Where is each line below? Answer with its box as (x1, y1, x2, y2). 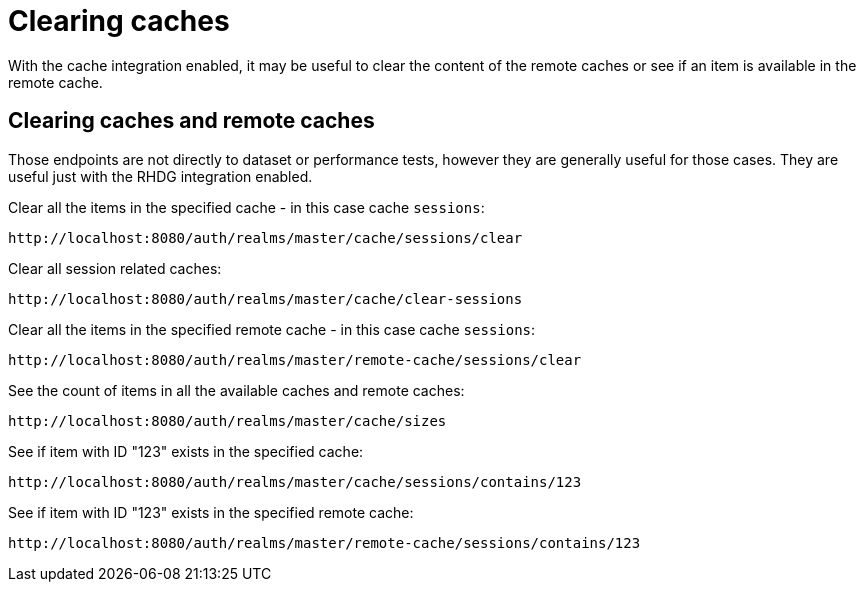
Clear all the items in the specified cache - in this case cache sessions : (8, 198, 485, 216)
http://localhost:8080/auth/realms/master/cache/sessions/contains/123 (8, 473, 582, 490)
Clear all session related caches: (8, 259, 222, 277)
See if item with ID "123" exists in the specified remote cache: (8, 503, 414, 521)
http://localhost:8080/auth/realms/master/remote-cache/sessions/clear (8, 351, 582, 368)
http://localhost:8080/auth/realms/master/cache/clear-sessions (8, 290, 523, 307)
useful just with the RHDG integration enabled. (8, 167, 313, 185)
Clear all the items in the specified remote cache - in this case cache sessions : (8, 320, 536, 338)
